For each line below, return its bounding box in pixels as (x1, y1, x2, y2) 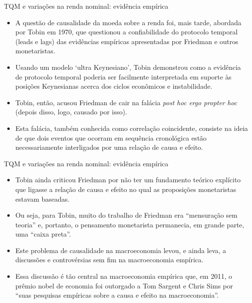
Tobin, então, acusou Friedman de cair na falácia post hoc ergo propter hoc (15, 97, 237, 107)
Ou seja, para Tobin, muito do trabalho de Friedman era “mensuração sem (15, 210, 237, 220)
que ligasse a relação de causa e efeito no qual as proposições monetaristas (15, 184, 236, 194)
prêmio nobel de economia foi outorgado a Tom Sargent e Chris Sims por (15, 280, 233, 290)
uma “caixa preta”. (15, 229, 71, 239)
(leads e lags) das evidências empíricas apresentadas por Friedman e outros (15, 36, 238, 46)
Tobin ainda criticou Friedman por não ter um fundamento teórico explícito (15, 175, 241, 185)
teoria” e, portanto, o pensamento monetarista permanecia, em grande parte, (15, 219, 244, 229)
